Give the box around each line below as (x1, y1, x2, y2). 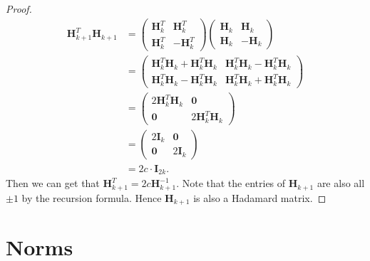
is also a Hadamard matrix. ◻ (193, 190, 327, 205)
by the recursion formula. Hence (21, 190, 162, 205)
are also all (317, 176, 365, 191)
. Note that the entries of (176, 176, 286, 191)
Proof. (6, 1, 32, 16)
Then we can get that (6, 176, 100, 191)
